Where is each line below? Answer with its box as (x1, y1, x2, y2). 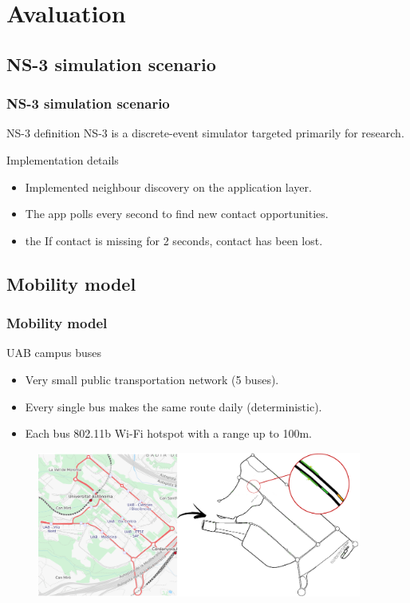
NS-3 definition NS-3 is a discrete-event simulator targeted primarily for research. (6, 125, 404, 141)
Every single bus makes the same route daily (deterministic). (25, 398, 322, 415)
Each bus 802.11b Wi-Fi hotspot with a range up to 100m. (25, 425, 312, 442)
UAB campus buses (6, 344, 102, 361)
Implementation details (6, 151, 119, 168)
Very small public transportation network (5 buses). (25, 371, 279, 387)
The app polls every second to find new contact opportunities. (25, 205, 329, 222)
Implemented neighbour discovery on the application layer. (25, 178, 312, 195)
